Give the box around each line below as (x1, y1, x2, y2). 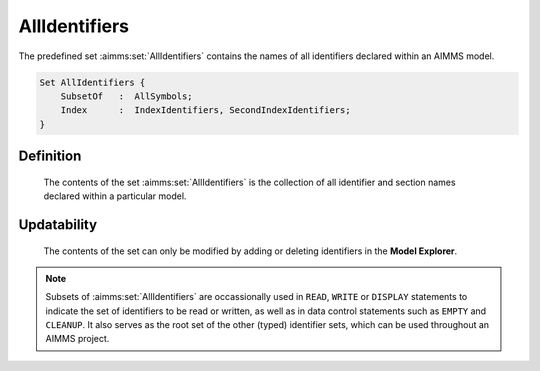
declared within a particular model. (43, 190, 187, 202)
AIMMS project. (45, 333, 110, 345)
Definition (18, 148, 82, 165)
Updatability (18, 216, 98, 233)
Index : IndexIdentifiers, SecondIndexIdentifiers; (60, 105, 351, 116)
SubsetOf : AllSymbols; (60, 90, 194, 102)
